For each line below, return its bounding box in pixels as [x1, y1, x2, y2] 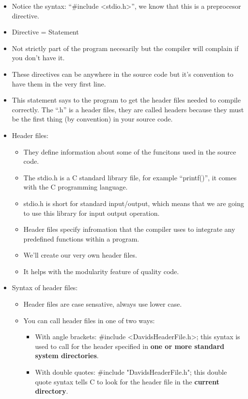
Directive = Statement [12, 27, 79, 37]
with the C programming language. [23, 182, 128, 192]
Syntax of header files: [12, 282, 78, 293]
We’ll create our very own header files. [23, 250, 137, 260]
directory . [35, 386, 68, 396]
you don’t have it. [12, 52, 65, 63]
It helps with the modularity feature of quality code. [23, 266, 179, 276]
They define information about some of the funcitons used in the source [23, 146, 236, 156]
